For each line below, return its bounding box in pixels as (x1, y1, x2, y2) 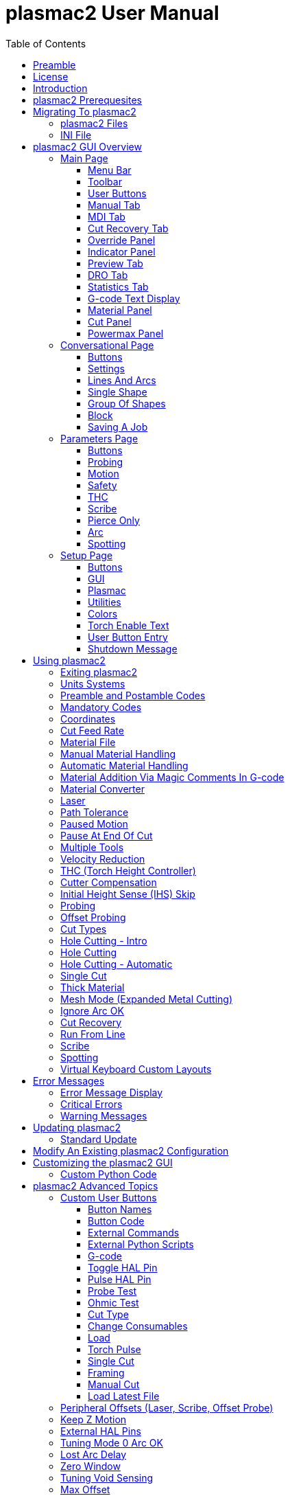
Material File (60, 736, 116, 748)
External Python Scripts (88, 1238, 194, 1250)
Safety (88, 479, 117, 491)
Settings (88, 362, 125, 374)
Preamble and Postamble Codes (60, 689, 206, 701)
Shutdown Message (88, 642, 178, 655)
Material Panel (88, 304, 152, 316)
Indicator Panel (88, 245, 156, 258)
